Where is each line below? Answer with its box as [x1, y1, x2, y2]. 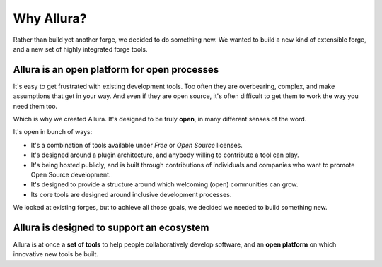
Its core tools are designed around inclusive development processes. [30, 190, 232, 198]
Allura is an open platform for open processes [13, 64, 219, 76]
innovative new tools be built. [13, 250, 99, 259]
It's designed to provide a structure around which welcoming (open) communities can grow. [30, 180, 299, 189]
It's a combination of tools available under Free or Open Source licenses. [30, 141, 243, 149]
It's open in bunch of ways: [13, 128, 93, 136]
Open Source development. [30, 170, 111, 179]
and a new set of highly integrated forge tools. [13, 44, 148, 53]
